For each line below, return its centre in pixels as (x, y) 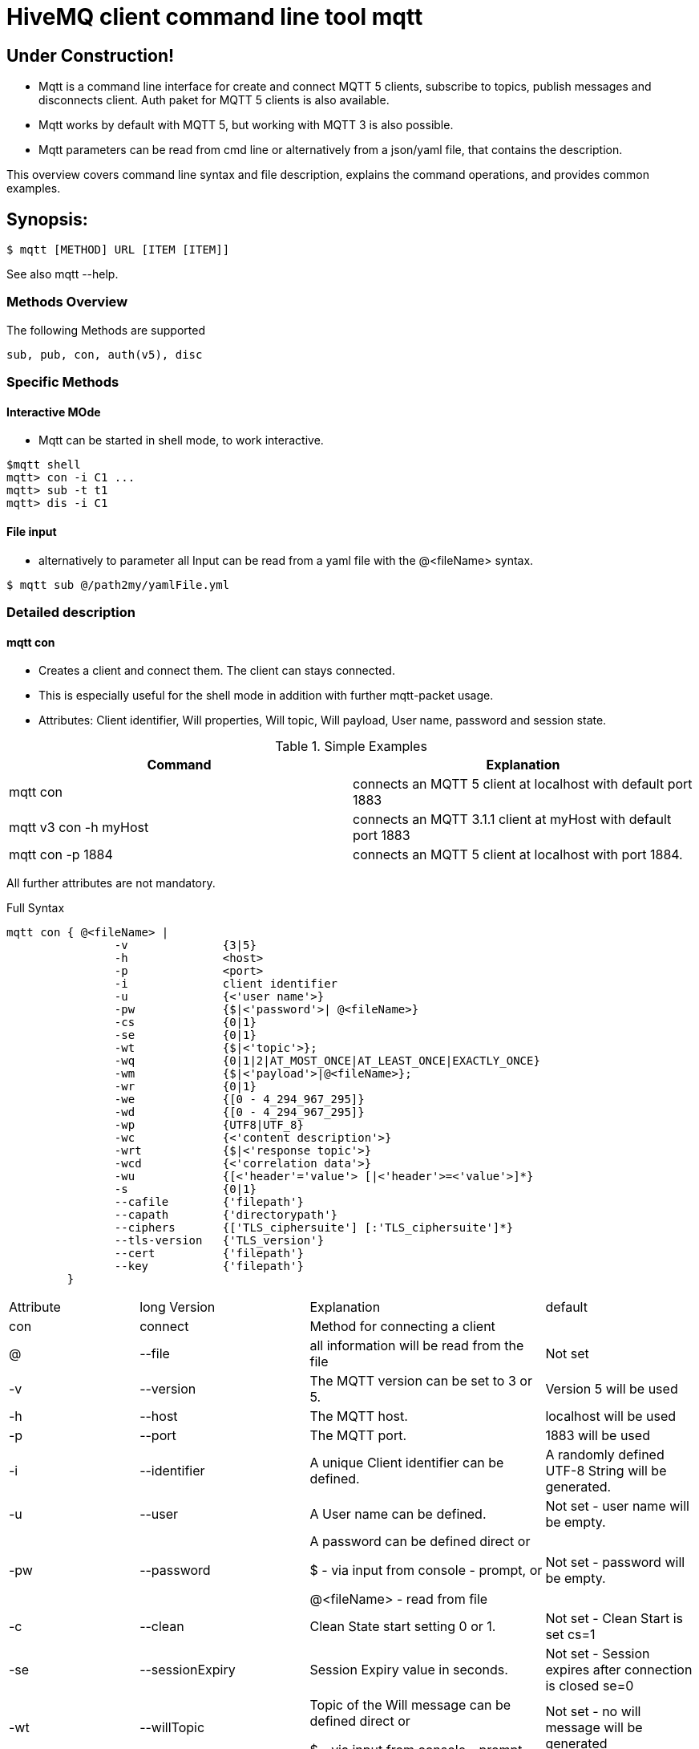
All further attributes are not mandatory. (111, 883)
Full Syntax (36, 908)
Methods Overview (67, 302)
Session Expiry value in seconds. (409, 1670)
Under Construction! (91, 55)
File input (32, 531)
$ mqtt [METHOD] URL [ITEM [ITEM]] (118, 250)
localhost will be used (611, 1416)
